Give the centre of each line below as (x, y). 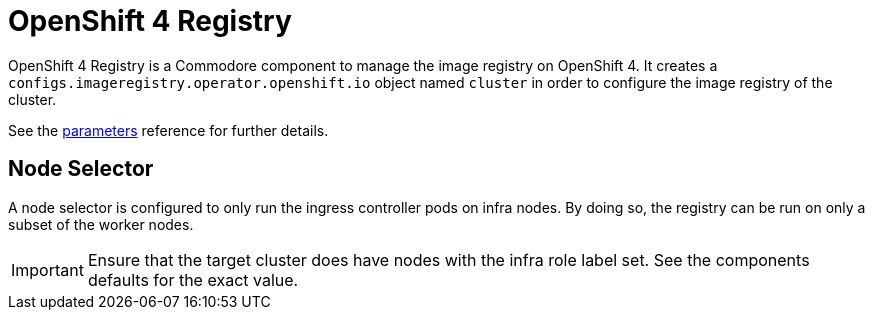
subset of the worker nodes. (101, 224)
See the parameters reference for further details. (168, 130)
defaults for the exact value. (193, 279)
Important (47, 269)
